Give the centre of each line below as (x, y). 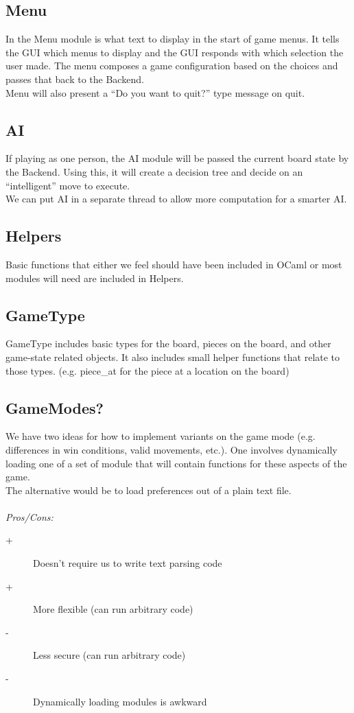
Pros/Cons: (29, 516)
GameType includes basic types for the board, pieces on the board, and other (168, 343)
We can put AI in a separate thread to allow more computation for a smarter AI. (176, 199)
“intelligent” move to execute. (68, 185)
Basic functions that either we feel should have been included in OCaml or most (174, 264)
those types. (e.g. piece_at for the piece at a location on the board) (147, 370)
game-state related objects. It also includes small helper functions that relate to (173, 356)
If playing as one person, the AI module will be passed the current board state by (177, 158)
